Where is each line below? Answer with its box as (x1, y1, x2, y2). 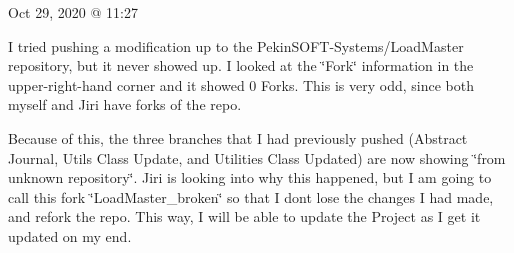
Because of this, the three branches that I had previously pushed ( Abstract (8, 127, 468, 148)
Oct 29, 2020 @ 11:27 (8, 2, 138, 22)
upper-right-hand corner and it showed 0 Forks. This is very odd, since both (8, 74, 474, 95)
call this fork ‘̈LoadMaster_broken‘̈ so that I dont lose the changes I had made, (8, 186, 494, 207)
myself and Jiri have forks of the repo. (8, 94, 242, 115)
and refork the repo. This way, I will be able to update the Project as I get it (8, 206, 481, 227)
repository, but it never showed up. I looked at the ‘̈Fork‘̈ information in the (8, 55, 474, 76)
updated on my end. (8, 225, 132, 246)
